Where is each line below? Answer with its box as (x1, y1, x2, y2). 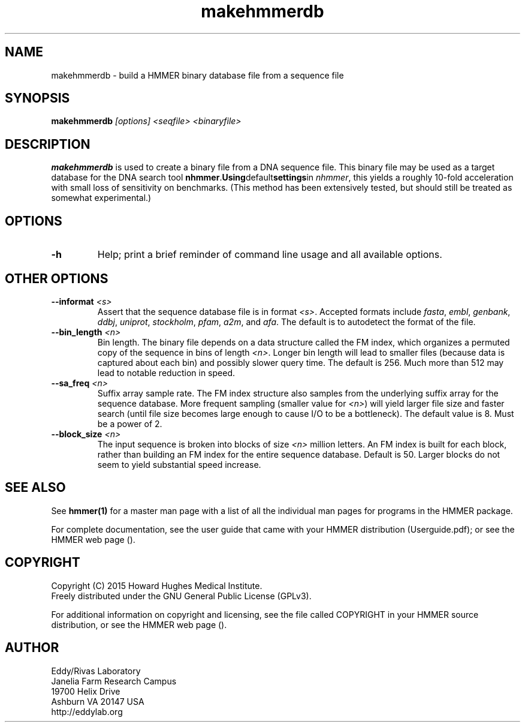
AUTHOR (5, 640, 59, 656)
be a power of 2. (97, 418, 162, 429)
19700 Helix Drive (51, 686, 120, 696)
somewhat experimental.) (51, 193, 152, 203)
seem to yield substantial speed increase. (97, 459, 261, 470)
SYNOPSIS (5, 91, 70, 106)
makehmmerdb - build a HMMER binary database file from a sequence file (51, 70, 344, 80)
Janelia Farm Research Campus (51, 675, 177, 686)
